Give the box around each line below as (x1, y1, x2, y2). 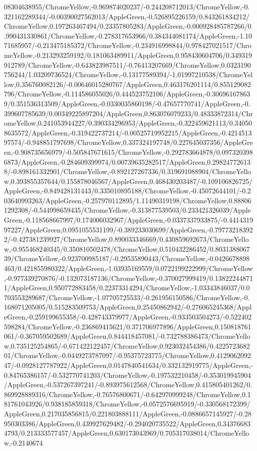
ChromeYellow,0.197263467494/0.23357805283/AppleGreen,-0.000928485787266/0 (4, 21, 252, 31)
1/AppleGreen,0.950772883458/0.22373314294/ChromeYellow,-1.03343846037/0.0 (4, 282, 250, 293)
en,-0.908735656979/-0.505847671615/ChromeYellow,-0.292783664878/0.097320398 (4, 146, 253, 157)
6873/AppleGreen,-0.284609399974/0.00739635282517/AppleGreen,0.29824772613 (4, 156, 251, 167)
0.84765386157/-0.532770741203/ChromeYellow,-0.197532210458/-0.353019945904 (4, 369, 251, 380)
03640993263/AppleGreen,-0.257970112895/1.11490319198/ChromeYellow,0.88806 (4, 195, 252, 205)
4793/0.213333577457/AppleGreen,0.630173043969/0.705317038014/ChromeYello (4, 428, 250, 438)
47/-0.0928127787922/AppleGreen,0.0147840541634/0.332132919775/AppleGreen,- (4, 360, 253, 370)
